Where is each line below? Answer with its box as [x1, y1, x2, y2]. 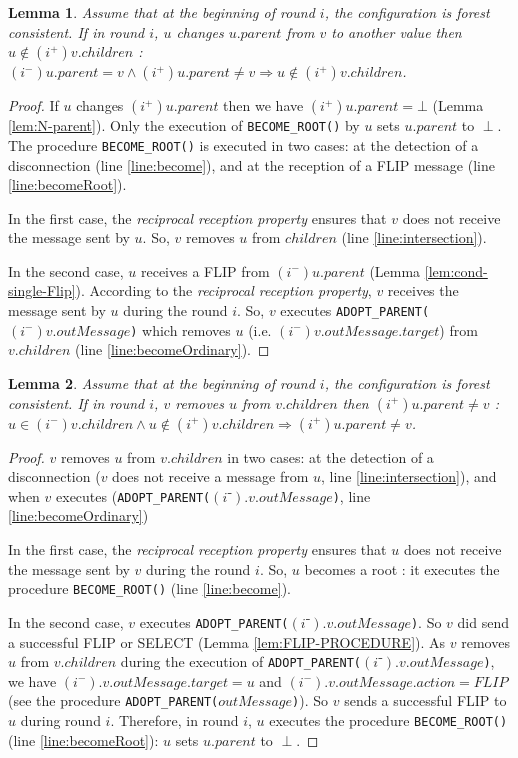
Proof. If [8, 95, 59, 116]
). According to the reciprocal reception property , [75, 280, 372, 301]
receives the [387, 280, 459, 301]
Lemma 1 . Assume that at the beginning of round [8, 2, 315, 22]
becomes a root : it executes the [304, 558, 500, 579]
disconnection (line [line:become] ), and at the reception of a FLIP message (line [8, 154, 495, 175]
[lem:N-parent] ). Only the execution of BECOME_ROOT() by [8, 115, 360, 136]
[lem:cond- [424, 260, 488, 281]
